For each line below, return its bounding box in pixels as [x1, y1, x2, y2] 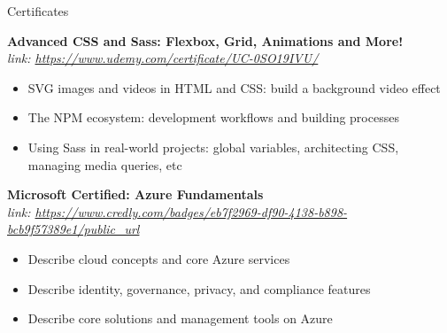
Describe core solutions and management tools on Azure [27, 309, 333, 328]
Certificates [7, 2, 69, 19]
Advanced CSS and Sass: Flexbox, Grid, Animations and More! [7, 31, 404, 50]
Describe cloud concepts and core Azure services [27, 249, 290, 267]
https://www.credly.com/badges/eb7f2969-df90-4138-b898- [35, 202, 348, 221]
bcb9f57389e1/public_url [7, 220, 140, 238]
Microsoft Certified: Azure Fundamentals [7, 185, 264, 204]
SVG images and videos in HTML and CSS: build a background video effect [27, 78, 441, 97]
